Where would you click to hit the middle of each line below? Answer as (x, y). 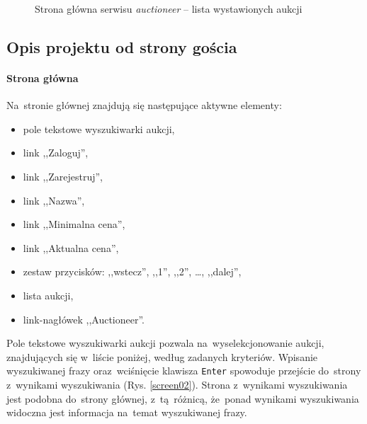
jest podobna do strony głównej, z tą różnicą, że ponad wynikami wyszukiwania (183, 398)
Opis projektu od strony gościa (122, 46)
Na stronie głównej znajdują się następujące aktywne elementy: (144, 105)
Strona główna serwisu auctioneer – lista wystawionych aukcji (169, 8)
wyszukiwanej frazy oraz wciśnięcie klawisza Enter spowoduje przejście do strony (184, 371)
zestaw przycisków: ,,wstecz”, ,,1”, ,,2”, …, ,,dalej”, (132, 271)
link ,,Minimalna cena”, (74, 224)
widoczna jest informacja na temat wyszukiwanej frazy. (127, 412)
